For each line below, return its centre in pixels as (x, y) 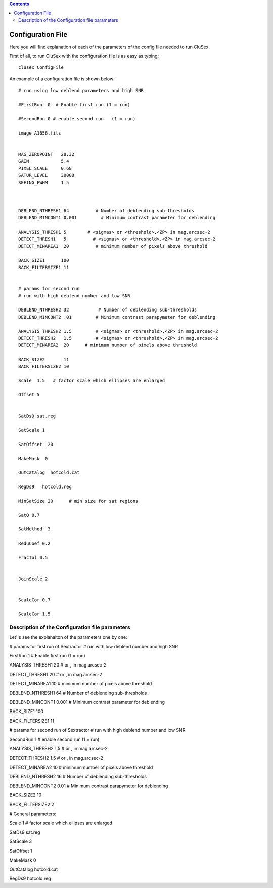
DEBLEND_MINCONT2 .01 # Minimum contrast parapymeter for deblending (117, 317)
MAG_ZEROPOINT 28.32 (47, 154)
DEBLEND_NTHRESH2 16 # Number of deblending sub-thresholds (78, 777)
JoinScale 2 (33, 579)
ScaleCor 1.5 (34, 614)
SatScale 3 (21, 841)
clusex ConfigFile (41, 68)
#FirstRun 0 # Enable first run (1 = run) (75, 105)
